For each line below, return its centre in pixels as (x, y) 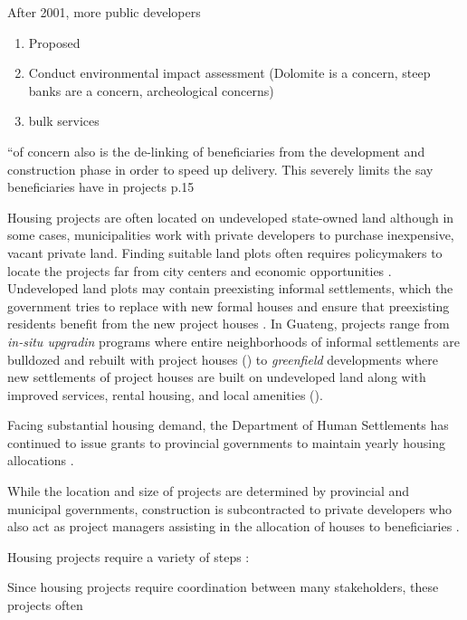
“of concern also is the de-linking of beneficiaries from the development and (216, 151)
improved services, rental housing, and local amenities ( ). (165, 394)
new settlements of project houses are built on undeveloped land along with (217, 377)
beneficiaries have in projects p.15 (101, 187)
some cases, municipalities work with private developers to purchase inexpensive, (231, 235)
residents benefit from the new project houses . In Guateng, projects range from (229, 324)
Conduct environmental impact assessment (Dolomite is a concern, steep (229, 73)
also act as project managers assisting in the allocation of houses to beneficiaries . (233, 526)
